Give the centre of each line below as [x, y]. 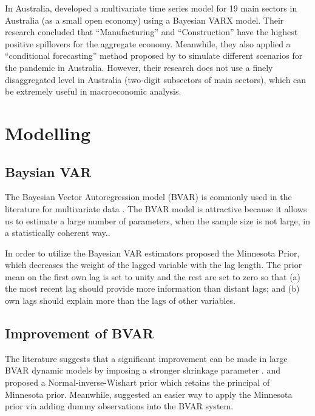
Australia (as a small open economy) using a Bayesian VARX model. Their [144, 20]
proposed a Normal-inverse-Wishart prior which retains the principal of [137, 382]
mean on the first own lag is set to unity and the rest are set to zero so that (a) [153, 276]
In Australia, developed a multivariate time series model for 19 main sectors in [151, 8]
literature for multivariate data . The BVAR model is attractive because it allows [156, 208]
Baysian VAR [48, 171]
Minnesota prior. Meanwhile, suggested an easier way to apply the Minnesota [149, 394]
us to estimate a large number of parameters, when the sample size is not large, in [158, 220]
